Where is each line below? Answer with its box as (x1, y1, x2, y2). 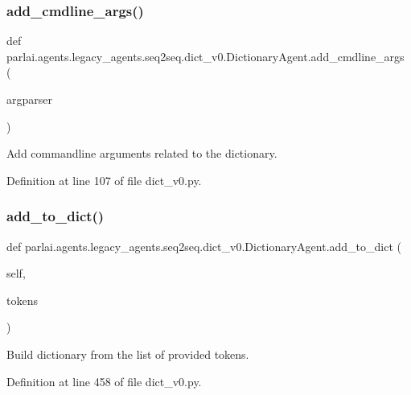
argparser (6, 91, 52, 107)
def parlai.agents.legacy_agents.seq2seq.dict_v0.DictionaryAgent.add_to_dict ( (6, 237, 402, 254)
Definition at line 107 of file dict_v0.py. (6, 171, 202, 188)
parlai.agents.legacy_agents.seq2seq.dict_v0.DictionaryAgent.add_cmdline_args (6, 47, 405, 64)
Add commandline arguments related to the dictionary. (6, 145, 277, 162)
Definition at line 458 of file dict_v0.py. (6, 372, 202, 389)
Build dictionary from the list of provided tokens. (6, 345, 249, 362)
